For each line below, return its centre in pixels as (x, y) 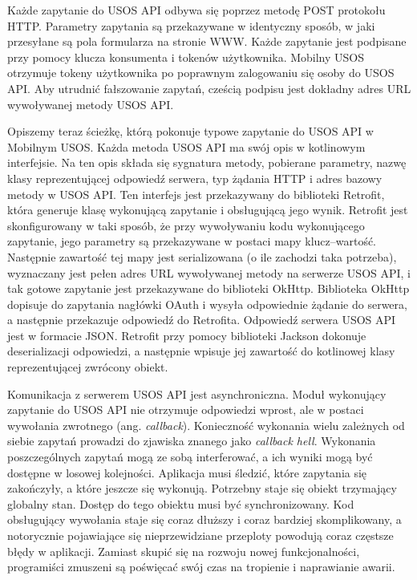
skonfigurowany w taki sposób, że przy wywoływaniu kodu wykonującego (186, 225)
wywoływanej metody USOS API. (91, 104)
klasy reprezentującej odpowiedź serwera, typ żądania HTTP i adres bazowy (195, 178)
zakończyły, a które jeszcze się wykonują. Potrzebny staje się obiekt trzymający (202, 488)
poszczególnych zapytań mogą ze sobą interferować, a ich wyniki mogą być (190, 457)
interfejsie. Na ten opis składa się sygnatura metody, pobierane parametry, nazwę (207, 162)
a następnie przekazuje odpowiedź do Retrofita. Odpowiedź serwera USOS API (202, 320)
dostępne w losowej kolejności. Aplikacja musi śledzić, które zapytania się (187, 472)
